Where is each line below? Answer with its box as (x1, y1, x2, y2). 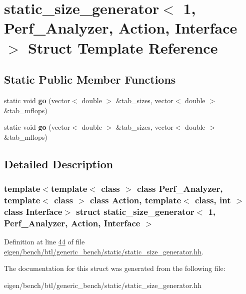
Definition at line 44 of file (4, 236, 85, 247)
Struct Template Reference (28, 37, 218, 58)
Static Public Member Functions (4, 72, 176, 87)
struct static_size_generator (76, 205, 194, 217)
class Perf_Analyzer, (136, 182, 223, 195)
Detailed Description (4, 156, 113, 171)
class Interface (4, 205, 62, 217)
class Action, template (89, 193, 181, 206)
